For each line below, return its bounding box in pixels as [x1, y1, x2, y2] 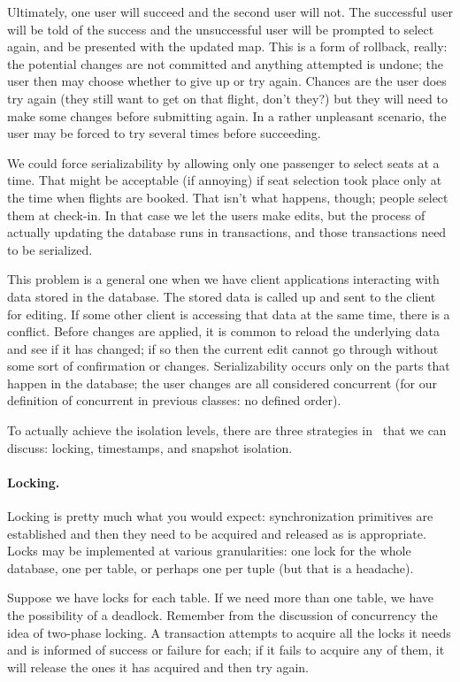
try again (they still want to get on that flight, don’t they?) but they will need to [7, 88, 448, 107]
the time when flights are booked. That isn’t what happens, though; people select [7, 188, 448, 206]
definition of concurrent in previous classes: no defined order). [7, 391, 341, 410]
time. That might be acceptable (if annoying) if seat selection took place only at [7, 171, 442, 189]
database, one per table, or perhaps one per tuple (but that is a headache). [7, 558, 414, 577]
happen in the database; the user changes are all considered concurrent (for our [7, 373, 437, 392]
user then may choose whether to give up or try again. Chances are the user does [7, 72, 447, 90]
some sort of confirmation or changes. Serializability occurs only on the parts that [7, 356, 450, 375]
